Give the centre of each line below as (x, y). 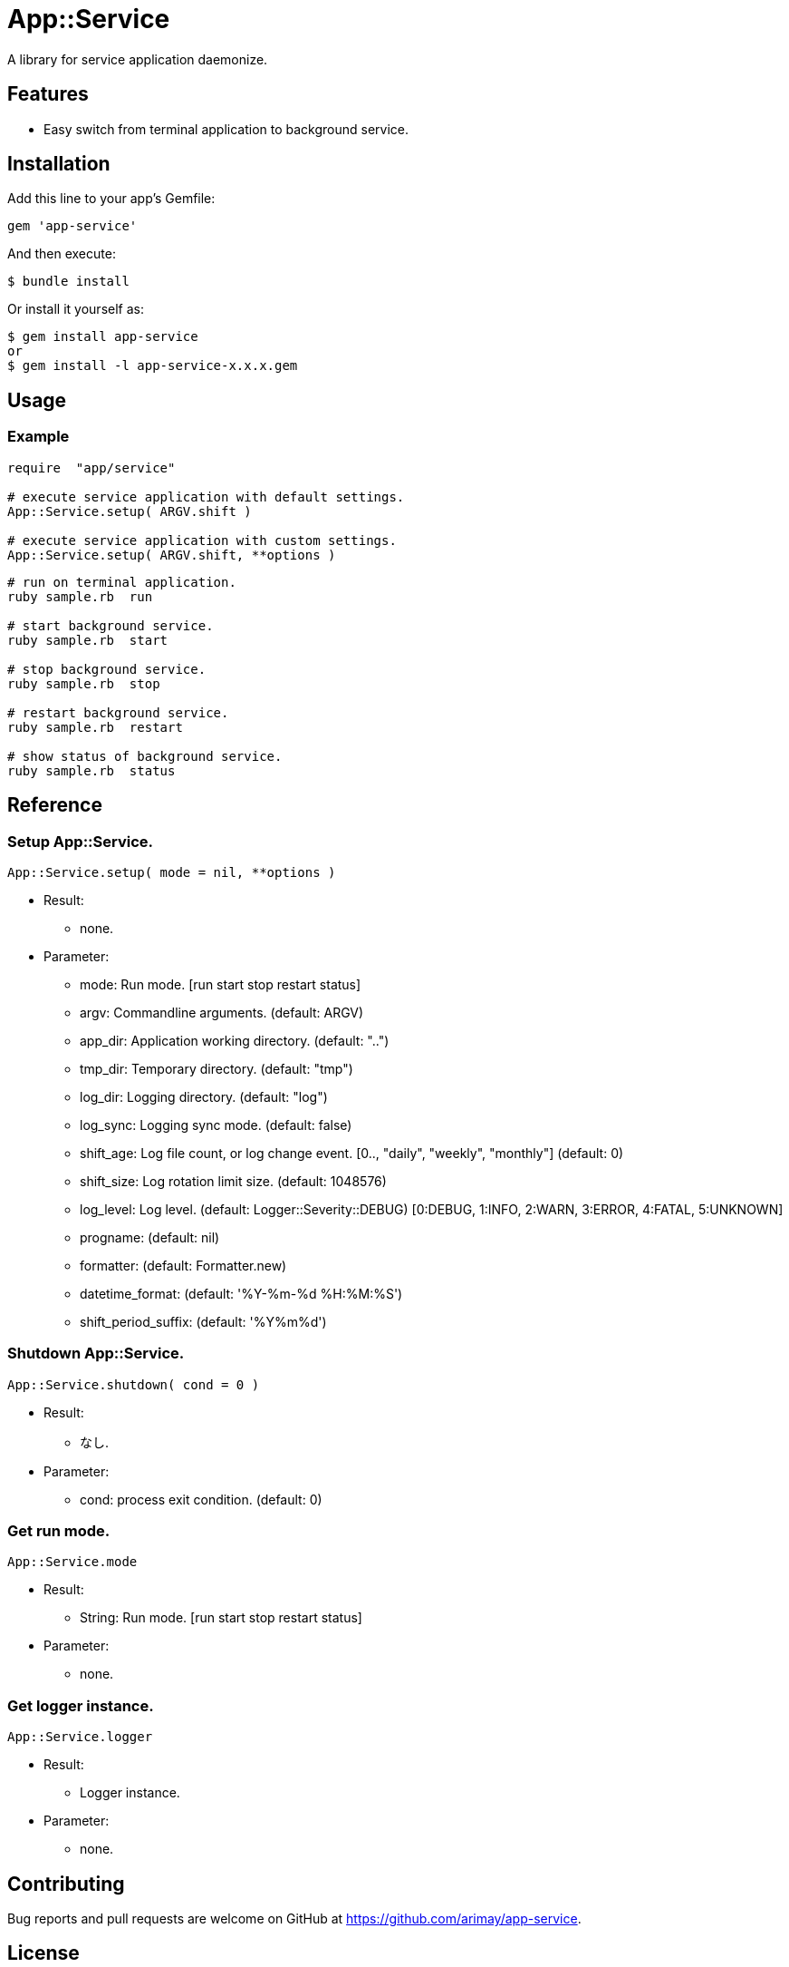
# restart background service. (118, 712)
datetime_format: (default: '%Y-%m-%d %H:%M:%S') (241, 1293)
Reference (55, 805)
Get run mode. (59, 1531)
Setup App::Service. (81, 841)
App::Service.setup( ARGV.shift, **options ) (172, 555)
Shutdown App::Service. (96, 1354)
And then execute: (62, 254)
